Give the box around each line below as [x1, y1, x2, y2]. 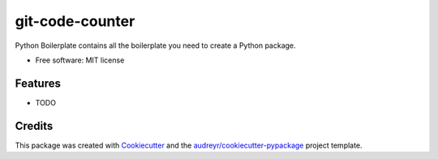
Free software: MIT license [35, 55, 125, 65]
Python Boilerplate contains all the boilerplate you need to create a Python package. [15, 41, 296, 50]
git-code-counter [15, 12, 135, 30]
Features [15, 76, 61, 90]
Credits [15, 118, 54, 133]
